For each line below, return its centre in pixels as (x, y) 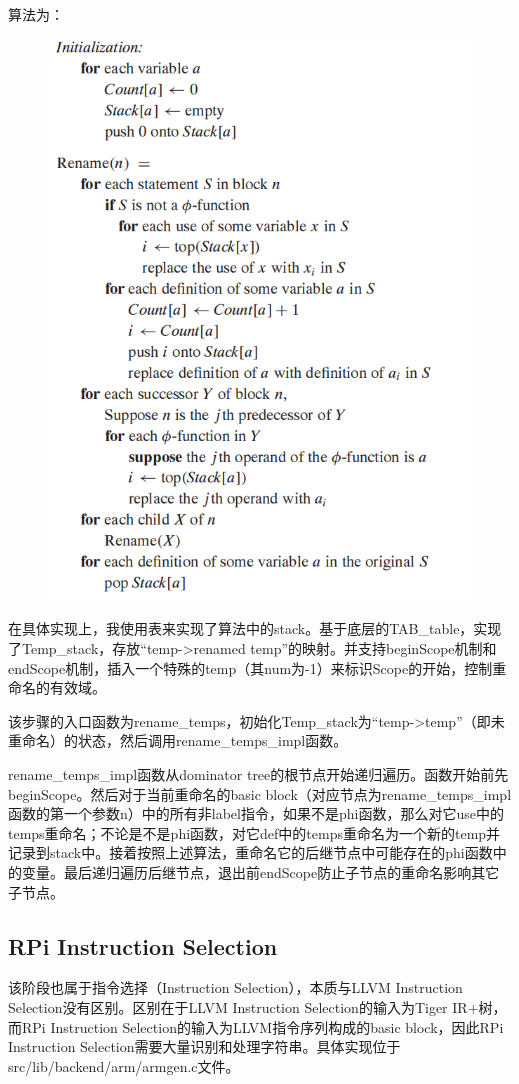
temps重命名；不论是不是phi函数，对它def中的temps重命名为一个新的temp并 (254, 832)
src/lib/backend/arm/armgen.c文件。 (124, 1065)
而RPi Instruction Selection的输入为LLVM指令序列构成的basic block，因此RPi (256, 1026)
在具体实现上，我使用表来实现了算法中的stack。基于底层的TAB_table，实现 (255, 628)
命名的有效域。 (57, 687)
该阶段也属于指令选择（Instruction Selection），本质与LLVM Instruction (235, 987)
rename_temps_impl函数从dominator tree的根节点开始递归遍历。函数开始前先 (258, 774)
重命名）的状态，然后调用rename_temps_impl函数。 (178, 740)
